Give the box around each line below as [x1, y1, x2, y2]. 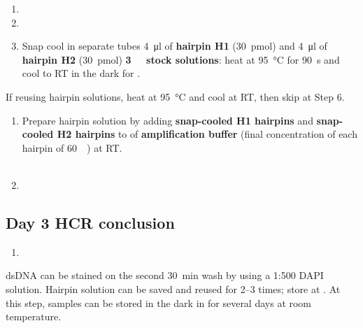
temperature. [6, 309, 62, 324]
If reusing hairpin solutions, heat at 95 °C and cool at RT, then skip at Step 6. [6, 89, 345, 104]
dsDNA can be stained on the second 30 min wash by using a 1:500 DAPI [6, 268, 324, 283]
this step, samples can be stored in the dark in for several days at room [6, 295, 312, 310]
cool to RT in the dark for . [22, 66, 141, 80]
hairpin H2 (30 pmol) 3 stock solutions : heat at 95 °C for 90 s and [22, 52, 340, 66]
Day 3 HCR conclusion [6, 211, 175, 233]
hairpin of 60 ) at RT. [22, 140, 122, 155]
